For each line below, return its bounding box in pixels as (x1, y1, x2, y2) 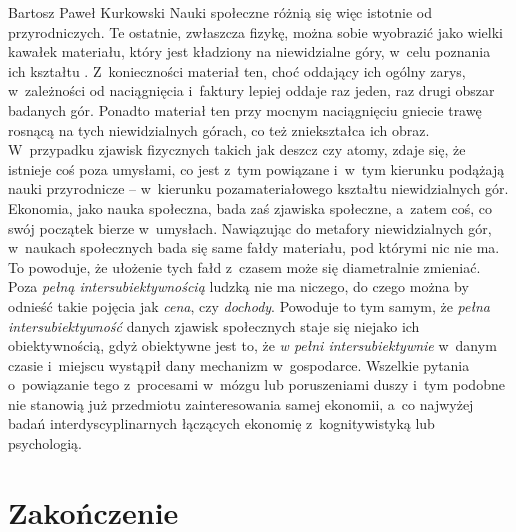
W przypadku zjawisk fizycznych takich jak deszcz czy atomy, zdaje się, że (8, 139, 466, 160)
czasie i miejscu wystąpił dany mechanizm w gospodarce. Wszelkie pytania (8, 354, 470, 375)
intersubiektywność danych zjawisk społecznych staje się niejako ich (8, 315, 420, 336)
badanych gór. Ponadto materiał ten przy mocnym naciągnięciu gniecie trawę (8, 99, 482, 120)
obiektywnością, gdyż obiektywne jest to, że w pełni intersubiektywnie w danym (8, 335, 497, 356)
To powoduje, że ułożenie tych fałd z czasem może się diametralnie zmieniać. (8, 256, 481, 277)
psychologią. (8, 433, 82, 454)
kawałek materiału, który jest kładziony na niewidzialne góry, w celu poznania (8, 41, 491, 62)
